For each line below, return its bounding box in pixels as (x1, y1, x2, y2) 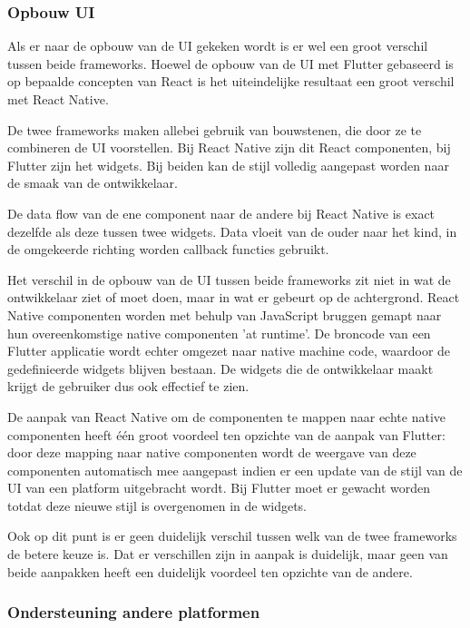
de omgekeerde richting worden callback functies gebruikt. (7, 240, 329, 259)
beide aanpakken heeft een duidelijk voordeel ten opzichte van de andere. (7, 562, 413, 581)
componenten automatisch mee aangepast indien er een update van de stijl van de (7, 460, 463, 479)
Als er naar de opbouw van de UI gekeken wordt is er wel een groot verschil (7, 36, 428, 55)
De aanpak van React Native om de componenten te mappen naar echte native (7, 407, 446, 426)
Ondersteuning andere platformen (7, 601, 260, 623)
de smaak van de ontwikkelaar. (7, 173, 178, 192)
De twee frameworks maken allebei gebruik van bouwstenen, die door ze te (7, 120, 422, 139)
